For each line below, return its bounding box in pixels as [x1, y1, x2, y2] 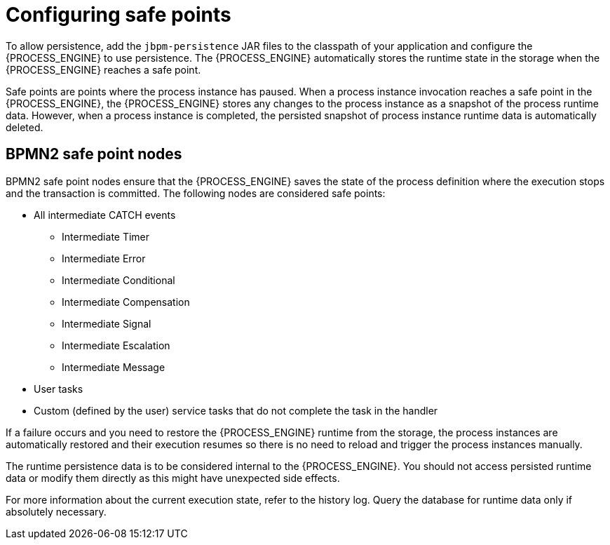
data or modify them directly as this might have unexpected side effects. [6, 471, 340, 484]
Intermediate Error [62, 252, 146, 264]
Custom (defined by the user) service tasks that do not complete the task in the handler [34, 404, 438, 417]
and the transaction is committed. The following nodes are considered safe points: [6, 187, 386, 199]
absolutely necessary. [6, 505, 107, 518]
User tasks [34, 382, 83, 395]
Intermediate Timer [62, 230, 150, 243]
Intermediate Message [62, 361, 165, 373]
